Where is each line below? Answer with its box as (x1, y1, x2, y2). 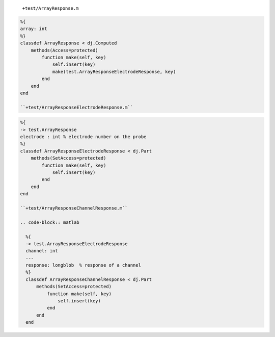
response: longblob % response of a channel (25, 263, 141, 268)
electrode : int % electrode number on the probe (20, 134, 147, 140)
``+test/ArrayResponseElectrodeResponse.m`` (20, 105, 133, 110)
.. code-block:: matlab (20, 219, 80, 225)
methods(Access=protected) (31, 47, 99, 53)
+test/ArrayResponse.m (22, 6, 79, 11)
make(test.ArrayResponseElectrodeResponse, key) (52, 69, 176, 74)
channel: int (25, 248, 58, 254)
